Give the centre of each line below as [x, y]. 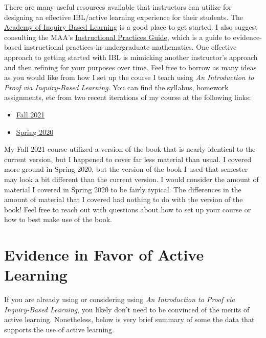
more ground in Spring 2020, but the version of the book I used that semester [126, 169]
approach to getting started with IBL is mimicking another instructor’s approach [131, 57]
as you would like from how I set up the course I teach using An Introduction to [129, 77]
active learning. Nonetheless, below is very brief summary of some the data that [129, 319]
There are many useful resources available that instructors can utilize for [118, 7]
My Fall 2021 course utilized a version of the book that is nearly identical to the [130, 149]
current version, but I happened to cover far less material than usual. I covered [128, 159]
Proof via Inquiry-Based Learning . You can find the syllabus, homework [116, 87]
